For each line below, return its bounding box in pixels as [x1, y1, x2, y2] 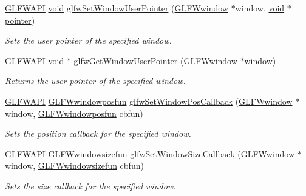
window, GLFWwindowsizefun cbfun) [5, 159, 144, 172]
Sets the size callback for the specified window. [5, 179, 176, 192]
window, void [235, 2, 285, 14]
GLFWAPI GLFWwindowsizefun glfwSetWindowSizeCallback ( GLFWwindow [5, 147, 295, 160]
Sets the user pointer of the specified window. [5, 34, 172, 47]
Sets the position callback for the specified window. [5, 127, 191, 140]
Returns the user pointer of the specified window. [5, 74, 186, 87]
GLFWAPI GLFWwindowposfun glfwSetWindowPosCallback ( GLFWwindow [5, 94, 293, 107]
